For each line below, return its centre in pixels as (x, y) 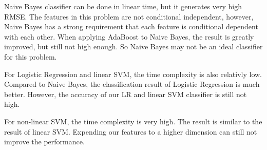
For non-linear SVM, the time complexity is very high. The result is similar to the (133, 121)
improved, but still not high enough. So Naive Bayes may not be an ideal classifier (133, 46)
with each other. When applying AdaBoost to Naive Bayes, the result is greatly (129, 36)
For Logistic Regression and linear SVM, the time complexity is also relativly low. (133, 74)
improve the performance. (44, 142)
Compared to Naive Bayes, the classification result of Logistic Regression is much (132, 84)
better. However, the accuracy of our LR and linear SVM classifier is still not (126, 94)
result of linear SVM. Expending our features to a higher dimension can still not (131, 131)
